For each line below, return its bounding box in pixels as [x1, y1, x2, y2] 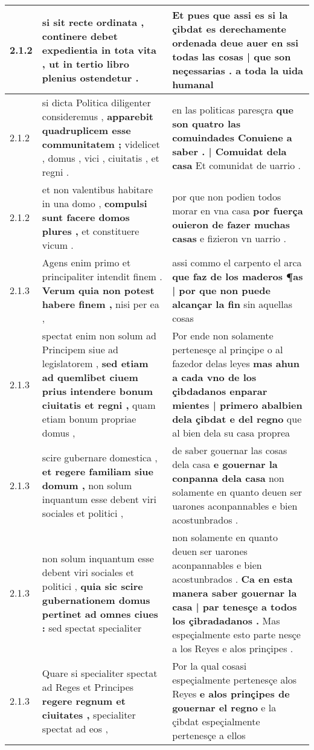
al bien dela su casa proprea [172, 426, 290, 440]
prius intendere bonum [42, 384, 153, 398]
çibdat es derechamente [172, 22, 286, 36]
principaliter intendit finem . [42, 269, 162, 283]
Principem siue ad [42, 342, 118, 356]
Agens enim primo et [42, 255, 131, 269]
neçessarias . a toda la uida [172, 63, 304, 77]
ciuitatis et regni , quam [42, 398, 156, 412]
